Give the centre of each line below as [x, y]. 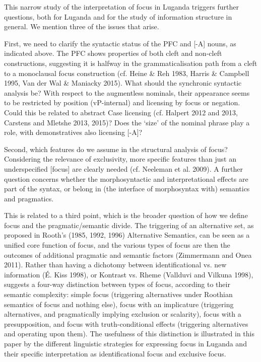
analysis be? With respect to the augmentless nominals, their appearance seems [127, 92]
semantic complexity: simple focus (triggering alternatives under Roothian [118, 294]
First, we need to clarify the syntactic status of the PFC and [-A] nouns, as [120, 43]
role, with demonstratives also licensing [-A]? [73, 132]
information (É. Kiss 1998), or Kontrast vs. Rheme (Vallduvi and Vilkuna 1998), [129, 274]
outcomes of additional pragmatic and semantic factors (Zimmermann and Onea [128, 255]
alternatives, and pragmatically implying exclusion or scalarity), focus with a [123, 314]
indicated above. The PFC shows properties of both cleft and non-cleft [113, 53]
